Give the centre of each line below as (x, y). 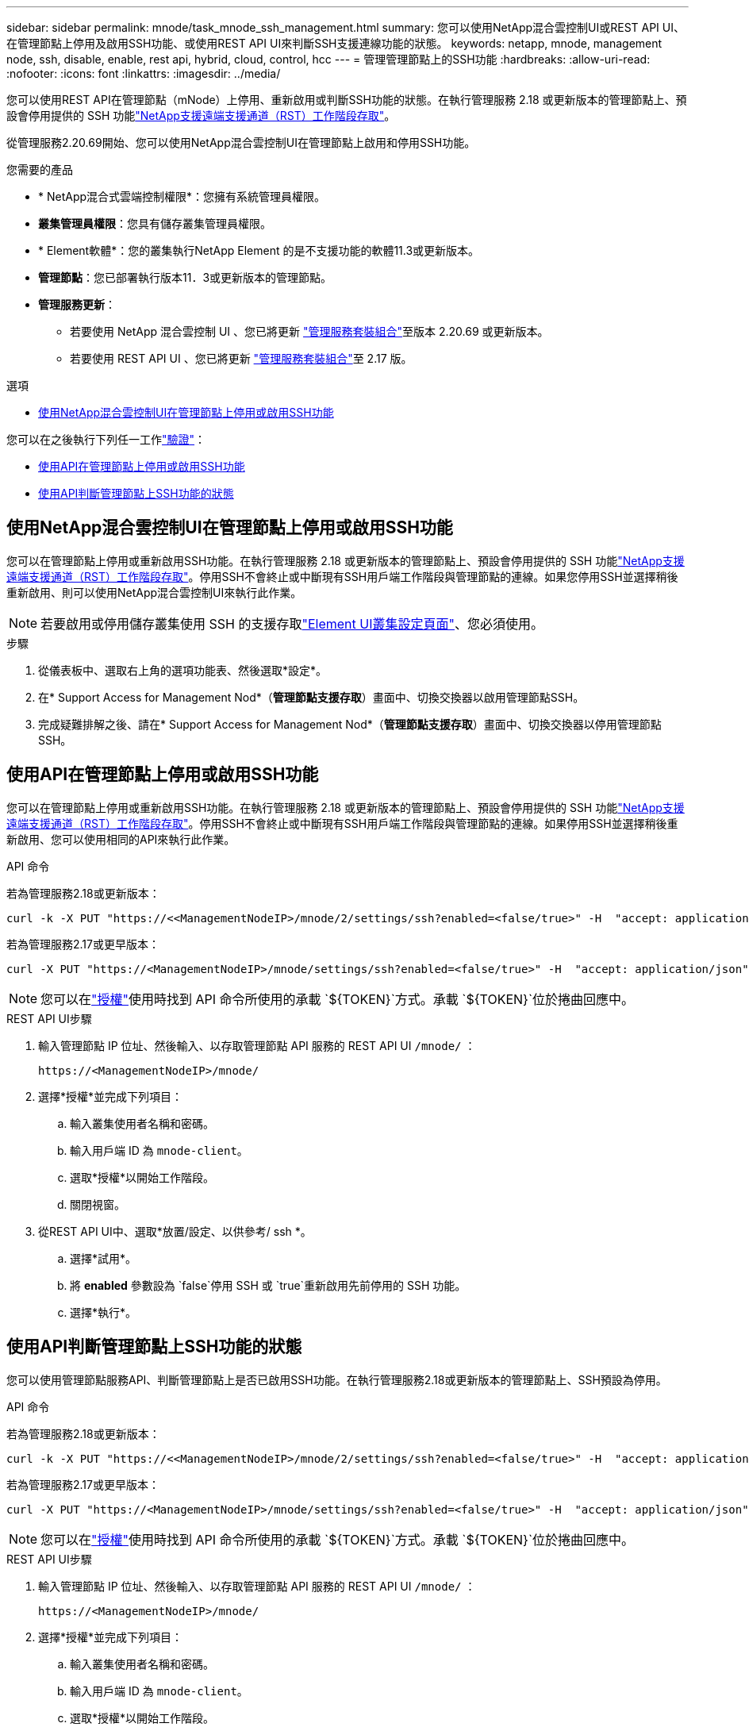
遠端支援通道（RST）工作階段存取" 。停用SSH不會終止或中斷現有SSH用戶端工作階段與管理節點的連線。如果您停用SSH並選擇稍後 (342, 576)
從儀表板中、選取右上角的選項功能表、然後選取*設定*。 (183, 670)
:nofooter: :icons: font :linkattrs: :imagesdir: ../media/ (144, 73)
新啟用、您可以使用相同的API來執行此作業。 (121, 839)
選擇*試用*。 (104, 1258)
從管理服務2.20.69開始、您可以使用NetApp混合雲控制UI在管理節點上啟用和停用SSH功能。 (241, 142)
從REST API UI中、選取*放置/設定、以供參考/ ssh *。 (175, 1231)
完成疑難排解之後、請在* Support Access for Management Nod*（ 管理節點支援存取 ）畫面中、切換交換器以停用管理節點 (350, 724)
